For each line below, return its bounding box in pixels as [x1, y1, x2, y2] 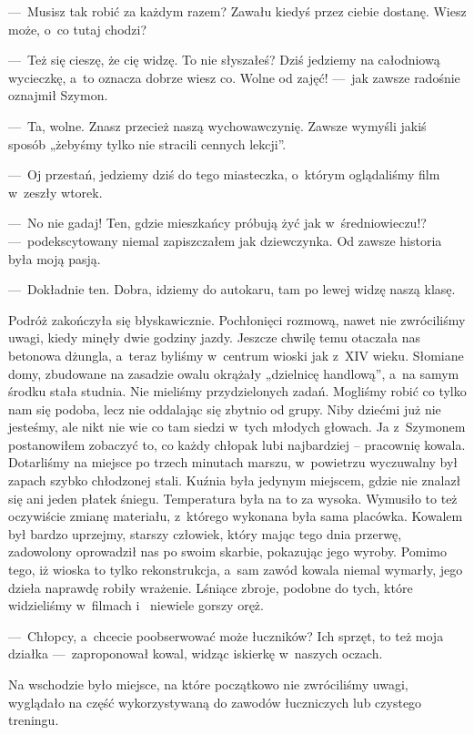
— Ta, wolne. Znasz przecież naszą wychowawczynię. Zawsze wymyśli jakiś [8, 116, 427, 135]
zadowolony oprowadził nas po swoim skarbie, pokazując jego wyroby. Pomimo [8, 542, 448, 561]
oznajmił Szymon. [8, 86, 108, 105]
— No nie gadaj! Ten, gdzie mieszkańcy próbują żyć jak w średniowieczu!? [8, 213, 427, 232]
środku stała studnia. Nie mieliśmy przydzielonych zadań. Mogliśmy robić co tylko [8, 382, 467, 401]
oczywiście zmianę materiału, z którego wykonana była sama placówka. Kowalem [8, 506, 463, 526]
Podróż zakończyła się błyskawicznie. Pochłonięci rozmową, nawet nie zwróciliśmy [8, 310, 466, 329]
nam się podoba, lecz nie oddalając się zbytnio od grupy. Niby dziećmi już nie [8, 399, 441, 418]
